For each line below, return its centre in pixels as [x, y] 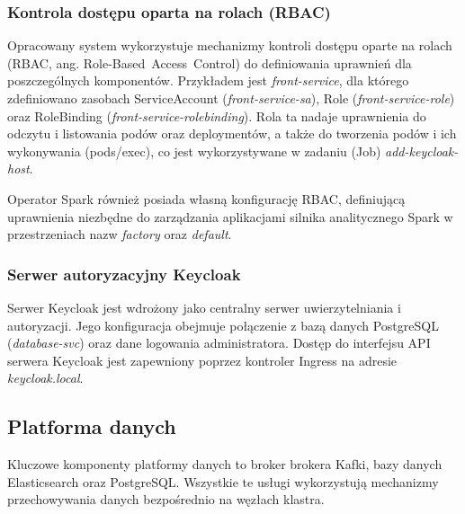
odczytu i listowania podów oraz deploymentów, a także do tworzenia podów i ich [232, 133]
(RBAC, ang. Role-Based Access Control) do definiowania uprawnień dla [210, 62]
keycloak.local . [45, 378]
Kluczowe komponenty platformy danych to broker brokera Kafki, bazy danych [225, 464]
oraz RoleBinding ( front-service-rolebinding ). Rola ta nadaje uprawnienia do [217, 115]
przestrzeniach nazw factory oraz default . [120, 234]
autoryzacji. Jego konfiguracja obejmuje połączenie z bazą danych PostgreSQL [223, 325]
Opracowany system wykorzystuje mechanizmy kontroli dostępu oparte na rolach [230, 45]
